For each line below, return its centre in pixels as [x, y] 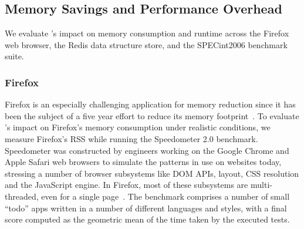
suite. [14, 56]
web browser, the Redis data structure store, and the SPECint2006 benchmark [146, 44]
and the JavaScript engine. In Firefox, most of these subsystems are [126, 185]
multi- [261, 185]
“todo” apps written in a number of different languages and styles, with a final [146, 208]
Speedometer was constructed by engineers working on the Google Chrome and [147, 150]
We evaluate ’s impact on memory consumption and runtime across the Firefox [147, 33]
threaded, [22, 196]
